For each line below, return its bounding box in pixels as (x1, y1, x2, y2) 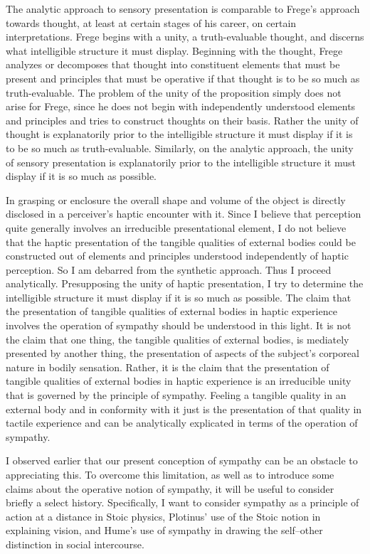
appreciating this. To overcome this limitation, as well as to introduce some (6, 467, 334, 481)
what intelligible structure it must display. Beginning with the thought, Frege (6, 43, 343, 58)
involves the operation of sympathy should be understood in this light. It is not (6, 318, 351, 333)
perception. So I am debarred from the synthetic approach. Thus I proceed (6, 262, 332, 277)
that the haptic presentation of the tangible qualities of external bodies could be (6, 234, 356, 249)
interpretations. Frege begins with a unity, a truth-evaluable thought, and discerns (6, 29, 364, 44)
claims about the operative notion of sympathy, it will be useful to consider (6, 481, 334, 496)
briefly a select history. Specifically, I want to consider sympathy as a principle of (6, 495, 359, 510)
